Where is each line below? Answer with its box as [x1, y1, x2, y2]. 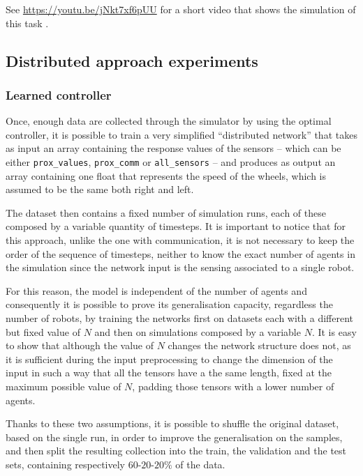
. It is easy [311, 324, 357, 339]
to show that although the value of [6, 338, 154, 353]
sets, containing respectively [6, 456, 125, 471]
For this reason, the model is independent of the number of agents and [6, 283, 307, 298]
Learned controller [6, 86, 112, 103]
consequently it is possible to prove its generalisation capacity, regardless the [6, 297, 333, 312]
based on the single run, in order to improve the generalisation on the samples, [6, 429, 343, 444]
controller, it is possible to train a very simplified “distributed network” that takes [6, 127, 357, 141]
